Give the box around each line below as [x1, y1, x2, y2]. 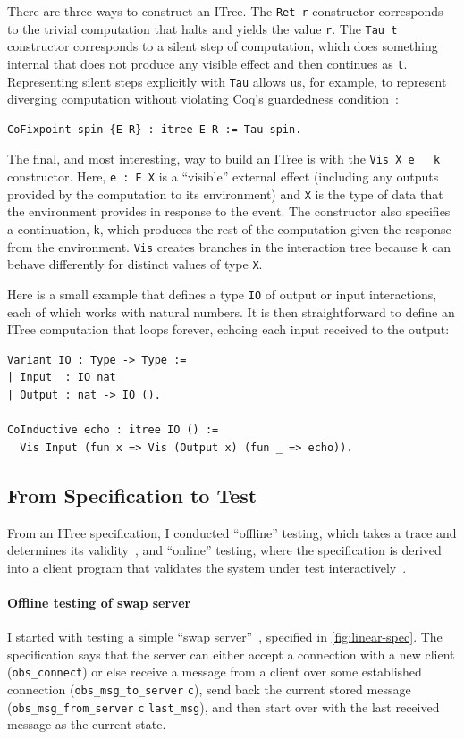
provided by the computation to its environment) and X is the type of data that [7, 184, 443, 203]
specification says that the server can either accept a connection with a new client [7, 644, 455, 663]
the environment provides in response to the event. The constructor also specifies [7, 202, 451, 221]
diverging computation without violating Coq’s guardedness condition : [7, 89, 399, 108]
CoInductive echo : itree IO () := [7, 424, 219, 437]
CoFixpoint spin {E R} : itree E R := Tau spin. [7, 122, 302, 136]
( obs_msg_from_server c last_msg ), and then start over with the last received [7, 697, 440, 716]
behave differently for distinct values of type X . [7, 255, 263, 273]
